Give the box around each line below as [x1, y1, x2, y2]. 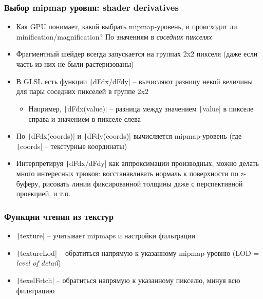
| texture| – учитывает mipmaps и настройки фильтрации [16, 230, 196, 241]
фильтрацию [16, 285, 55, 295]
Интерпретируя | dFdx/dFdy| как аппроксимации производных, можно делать [16, 158, 259, 169]
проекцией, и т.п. [16, 188, 71, 199]
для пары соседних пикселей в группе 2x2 [16, 86, 149, 97]
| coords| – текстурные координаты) [16, 140, 127, 151]
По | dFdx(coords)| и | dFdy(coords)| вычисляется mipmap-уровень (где [16, 130, 242, 141]
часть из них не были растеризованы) [16, 59, 134, 69]
